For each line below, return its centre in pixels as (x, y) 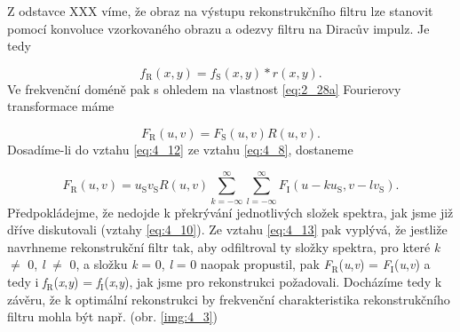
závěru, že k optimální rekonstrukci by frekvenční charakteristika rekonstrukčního (229, 299)
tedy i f (27, 282)
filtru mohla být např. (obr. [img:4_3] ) (113, 316)
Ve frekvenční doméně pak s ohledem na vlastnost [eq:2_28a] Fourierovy (204, 88)
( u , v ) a (412, 264)
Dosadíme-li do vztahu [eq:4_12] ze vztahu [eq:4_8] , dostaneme (180, 149)
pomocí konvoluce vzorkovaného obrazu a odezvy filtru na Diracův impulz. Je (218, 28)
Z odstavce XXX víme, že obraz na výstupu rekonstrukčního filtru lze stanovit (220, 11)
